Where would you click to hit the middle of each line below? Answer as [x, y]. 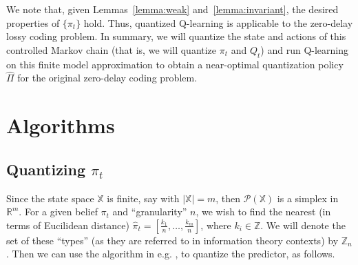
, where [216, 225]
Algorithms [61, 125]
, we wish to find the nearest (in [263, 212]
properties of [33, 22]
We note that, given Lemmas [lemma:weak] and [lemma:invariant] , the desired [172, 9]
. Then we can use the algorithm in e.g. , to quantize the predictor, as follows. [171, 254]
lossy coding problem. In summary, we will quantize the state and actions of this [176, 36]
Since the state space [50, 198]
